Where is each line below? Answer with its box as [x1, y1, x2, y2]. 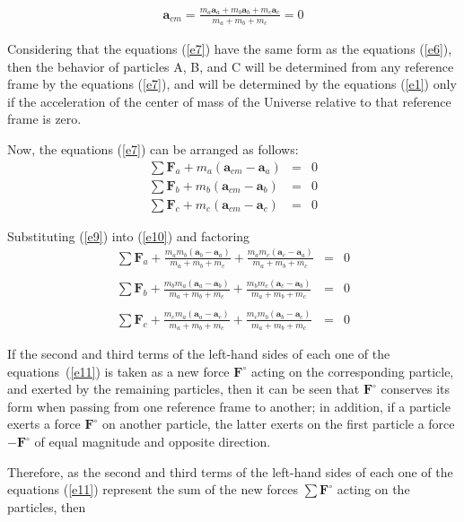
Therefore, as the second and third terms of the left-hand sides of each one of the [7, 462, 453, 481]
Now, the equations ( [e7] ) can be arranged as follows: [7, 139, 299, 158]
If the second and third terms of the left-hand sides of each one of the [7, 344, 390, 363]
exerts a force [7, 414, 81, 433]
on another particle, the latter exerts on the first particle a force [102, 414, 455, 433]
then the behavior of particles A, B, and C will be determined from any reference [7, 57, 454, 75]
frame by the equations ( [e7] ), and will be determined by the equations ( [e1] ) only [7, 74, 457, 93]
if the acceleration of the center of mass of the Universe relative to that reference [7, 91, 451, 110]
